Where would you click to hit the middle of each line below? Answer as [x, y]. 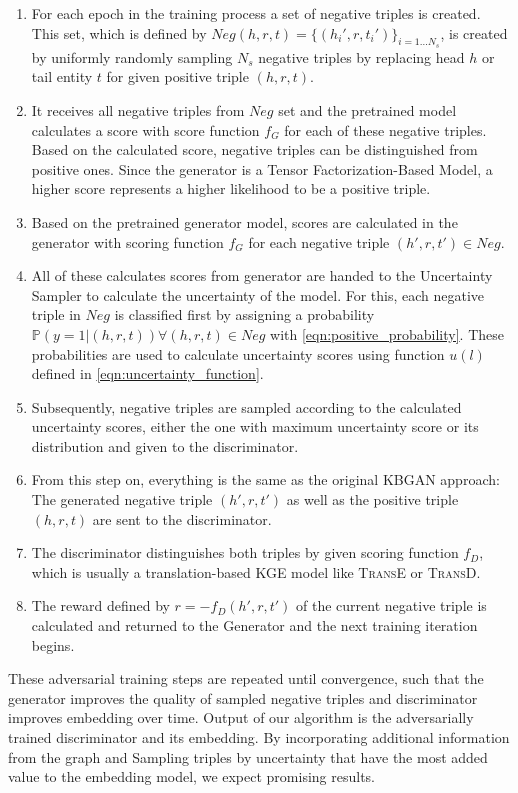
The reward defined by [100, 605]
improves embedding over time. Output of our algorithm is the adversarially [241, 717]
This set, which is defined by [119, 32]
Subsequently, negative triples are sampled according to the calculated [246, 406]
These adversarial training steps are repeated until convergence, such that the [246, 678]
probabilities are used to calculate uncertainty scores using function [238, 353]
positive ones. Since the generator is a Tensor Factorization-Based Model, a [262, 168]
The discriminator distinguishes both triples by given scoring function [245, 552]
